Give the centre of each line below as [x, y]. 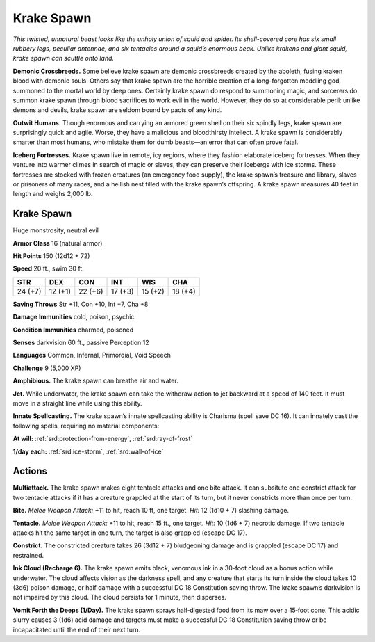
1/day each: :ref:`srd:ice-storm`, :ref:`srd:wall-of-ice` [88, 451]
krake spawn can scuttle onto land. [64, 58]
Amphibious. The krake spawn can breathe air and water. [95, 381]
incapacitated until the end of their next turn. [77, 629]
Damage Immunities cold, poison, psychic [74, 317]
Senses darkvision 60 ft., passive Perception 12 [81, 343]
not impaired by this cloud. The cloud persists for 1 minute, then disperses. [120, 597]
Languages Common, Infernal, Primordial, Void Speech [92, 355]
